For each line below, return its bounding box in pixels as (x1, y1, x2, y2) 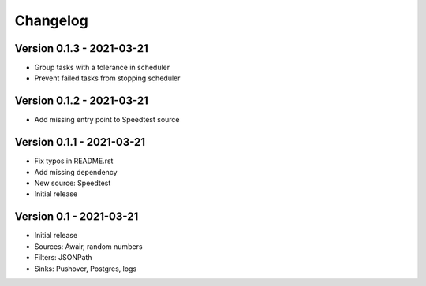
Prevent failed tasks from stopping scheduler (34, 73, 181, 83)
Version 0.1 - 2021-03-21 (14, 210, 139, 224)
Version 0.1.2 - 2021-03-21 (14, 95, 149, 108)
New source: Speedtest (34, 178, 111, 188)
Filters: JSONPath (34, 253, 92, 262)
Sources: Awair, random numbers (34, 241, 143, 251)
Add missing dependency (34, 167, 118, 176)
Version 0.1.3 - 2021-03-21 (14, 42, 149, 55)
